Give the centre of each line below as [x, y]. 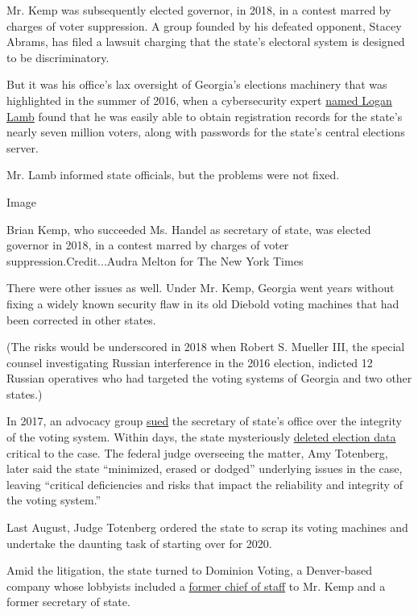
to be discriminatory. [58, 57]
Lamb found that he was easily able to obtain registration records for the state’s [205, 116]
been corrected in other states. [81, 319]
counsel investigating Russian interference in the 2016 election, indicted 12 [190, 362]
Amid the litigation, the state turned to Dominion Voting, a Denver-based [190, 570]
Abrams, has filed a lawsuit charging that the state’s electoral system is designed [206, 42]
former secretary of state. [68, 602]
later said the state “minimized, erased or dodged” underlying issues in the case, [205, 469]
